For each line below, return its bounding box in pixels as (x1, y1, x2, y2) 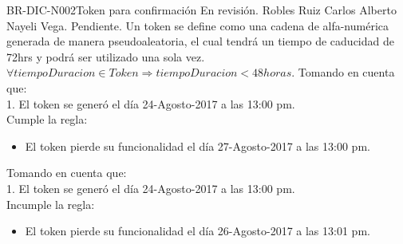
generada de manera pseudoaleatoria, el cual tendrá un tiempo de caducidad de (6, 33, 394, 49)
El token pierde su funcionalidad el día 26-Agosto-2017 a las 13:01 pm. (25, 222, 370, 239)
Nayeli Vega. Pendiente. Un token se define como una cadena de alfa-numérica (6, 17, 389, 33)
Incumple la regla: (6, 195, 95, 212)
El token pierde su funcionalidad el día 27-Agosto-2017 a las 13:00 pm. (25, 137, 370, 154)
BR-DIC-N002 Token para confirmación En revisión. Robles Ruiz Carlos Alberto (6, 2, 397, 18)
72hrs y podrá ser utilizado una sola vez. (6, 48, 205, 65)
